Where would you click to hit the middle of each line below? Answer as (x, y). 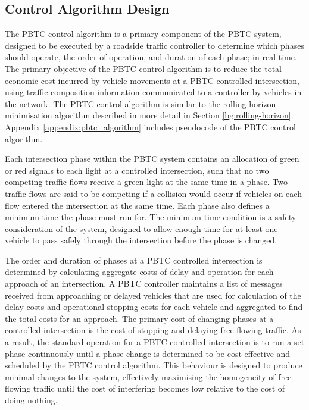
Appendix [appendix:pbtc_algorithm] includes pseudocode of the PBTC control (150, 126)
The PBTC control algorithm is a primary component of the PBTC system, (143, 34)
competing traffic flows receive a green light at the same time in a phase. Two (146, 182)
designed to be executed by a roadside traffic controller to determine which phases (154, 45)
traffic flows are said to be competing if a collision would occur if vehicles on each (153, 193)
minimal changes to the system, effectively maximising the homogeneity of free (148, 376)
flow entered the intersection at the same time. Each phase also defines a (137, 205)
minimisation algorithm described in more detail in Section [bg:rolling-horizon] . (149, 115)
